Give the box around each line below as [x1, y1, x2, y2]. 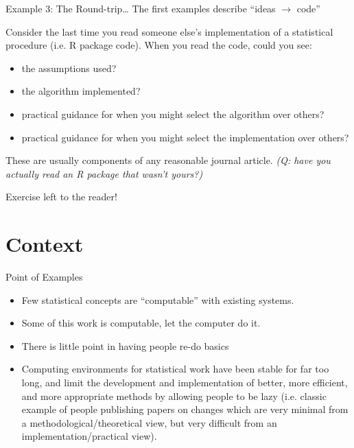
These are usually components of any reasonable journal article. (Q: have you [5, 153, 331, 167]
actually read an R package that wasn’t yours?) [5, 166, 203, 180]
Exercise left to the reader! [5, 189, 117, 204]
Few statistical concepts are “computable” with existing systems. [21, 292, 294, 307]
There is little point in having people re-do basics [21, 338, 229, 353]
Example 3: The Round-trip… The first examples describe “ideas [5, 1, 276, 15]
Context [5, 230, 84, 258]
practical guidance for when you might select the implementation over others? [21, 130, 349, 144]
